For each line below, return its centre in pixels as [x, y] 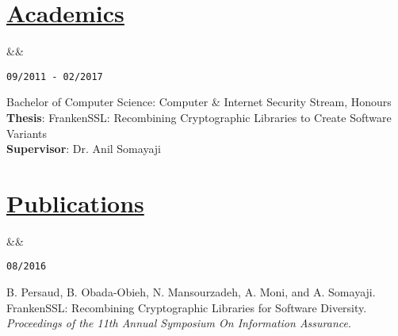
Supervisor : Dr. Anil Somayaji [84, 149]
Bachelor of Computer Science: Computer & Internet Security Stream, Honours [199, 102]
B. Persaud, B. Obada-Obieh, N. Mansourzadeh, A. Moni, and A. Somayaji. [191, 292]
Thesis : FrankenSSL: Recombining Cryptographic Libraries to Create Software [199, 117]
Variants [27, 133]
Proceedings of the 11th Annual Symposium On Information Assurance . [179, 323]
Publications [75, 202]
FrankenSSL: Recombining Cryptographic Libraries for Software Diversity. [187, 307]
